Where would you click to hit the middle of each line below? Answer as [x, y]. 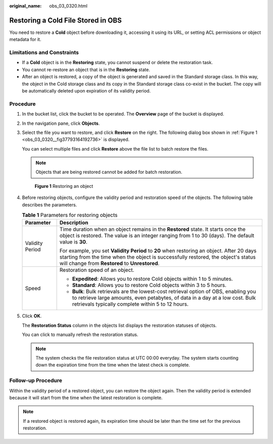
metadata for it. [25, 39]
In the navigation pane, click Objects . [61, 123]
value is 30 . [74, 242]
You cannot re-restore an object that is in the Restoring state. [86, 69]
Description [74, 223]
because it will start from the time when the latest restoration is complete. [86, 398]
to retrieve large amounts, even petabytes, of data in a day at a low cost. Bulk [164, 298]
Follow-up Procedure [36, 380]
